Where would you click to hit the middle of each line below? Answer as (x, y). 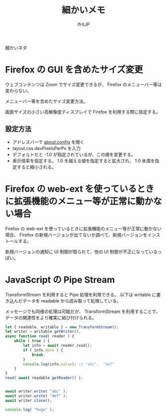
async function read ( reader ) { (40, 336)
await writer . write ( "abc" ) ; (37, 392)
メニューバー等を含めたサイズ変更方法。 (46, 101)
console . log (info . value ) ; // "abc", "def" (69, 364)
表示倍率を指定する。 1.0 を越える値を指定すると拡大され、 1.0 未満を (83, 160)
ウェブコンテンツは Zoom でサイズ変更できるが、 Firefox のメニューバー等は (83, 84)
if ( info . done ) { (43, 350)
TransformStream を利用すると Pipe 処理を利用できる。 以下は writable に (81, 294)
